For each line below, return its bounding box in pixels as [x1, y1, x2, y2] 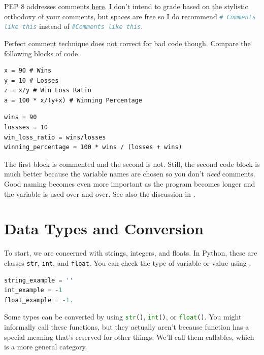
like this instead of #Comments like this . [4, 21, 143, 31]
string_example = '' [4, 276, 74, 284]
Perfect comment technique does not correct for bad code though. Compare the [4, 38, 251, 48]
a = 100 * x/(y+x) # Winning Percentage [4, 96, 143, 104]
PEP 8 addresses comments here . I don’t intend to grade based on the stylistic [4, 1, 248, 11]
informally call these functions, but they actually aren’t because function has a [4, 322, 249, 332]
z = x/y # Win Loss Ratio [4, 87, 91, 94]
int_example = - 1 [4, 287, 62, 294]
